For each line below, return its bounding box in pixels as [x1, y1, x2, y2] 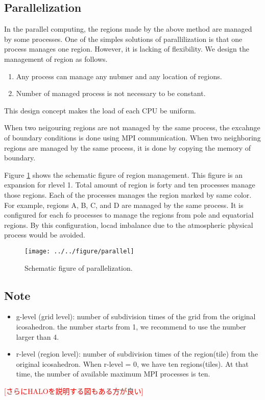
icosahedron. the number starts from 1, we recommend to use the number [16, 321, 246, 332]
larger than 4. [16, 331, 59, 342]
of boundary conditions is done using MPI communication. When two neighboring [4, 132, 261, 143]
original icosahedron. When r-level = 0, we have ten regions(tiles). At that [16, 358, 249, 369]
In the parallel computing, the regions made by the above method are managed [4, 23, 252, 34]
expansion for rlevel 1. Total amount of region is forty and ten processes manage [4, 179, 255, 190]
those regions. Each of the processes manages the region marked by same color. [4, 189, 252, 200]
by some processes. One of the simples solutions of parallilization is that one [4, 33, 243, 44]
